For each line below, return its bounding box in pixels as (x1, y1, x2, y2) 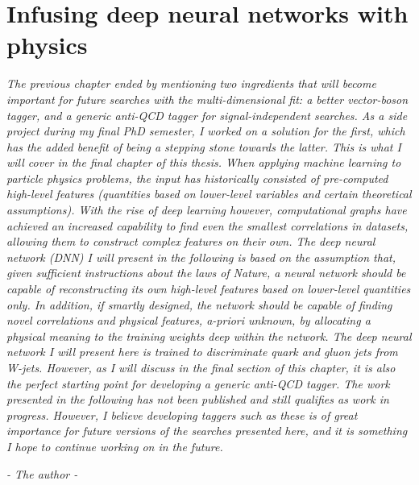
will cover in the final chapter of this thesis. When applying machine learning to (6, 154, 401, 171)
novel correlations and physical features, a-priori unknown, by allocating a (6, 312, 371, 329)
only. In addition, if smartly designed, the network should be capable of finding (6, 296, 392, 313)
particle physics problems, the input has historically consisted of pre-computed (6, 169, 388, 186)
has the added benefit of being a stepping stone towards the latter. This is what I (6, 138, 401, 155)
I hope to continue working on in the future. (6, 437, 223, 454)
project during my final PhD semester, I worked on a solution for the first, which (6, 122, 405, 139)
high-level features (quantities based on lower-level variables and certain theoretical (6, 185, 412, 202)
